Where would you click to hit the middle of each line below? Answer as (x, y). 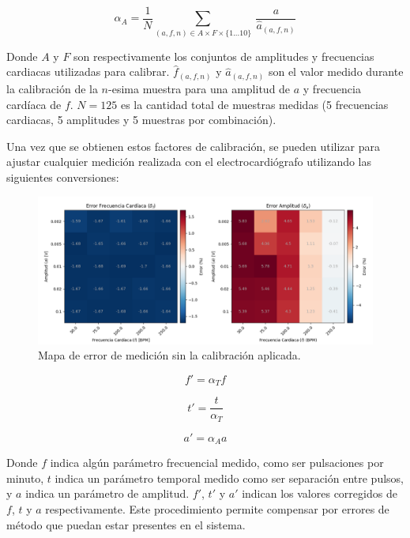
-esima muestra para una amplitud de (199, 88)
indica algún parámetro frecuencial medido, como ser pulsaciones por (217, 463)
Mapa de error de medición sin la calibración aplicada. (169, 355)
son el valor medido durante (336, 71)
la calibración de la (52, 88)
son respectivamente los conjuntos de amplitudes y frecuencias (224, 56)
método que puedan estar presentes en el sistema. (126, 524)
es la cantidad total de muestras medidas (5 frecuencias (254, 104)
